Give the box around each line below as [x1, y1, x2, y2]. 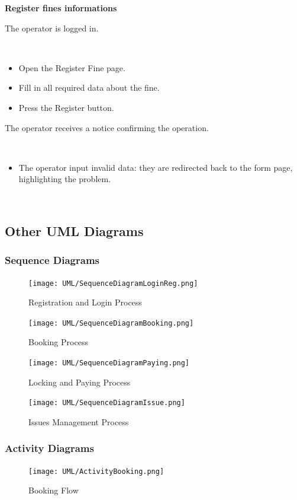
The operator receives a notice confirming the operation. [5, 121, 209, 133]
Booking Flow [28, 484, 79, 496]
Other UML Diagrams [5, 221, 144, 240]
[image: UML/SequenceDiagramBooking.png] [28, 319, 194, 327]
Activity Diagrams [5, 441, 94, 456]
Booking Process [28, 336, 88, 348]
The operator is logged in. [5, 21, 99, 34]
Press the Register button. [18, 101, 114, 113]
